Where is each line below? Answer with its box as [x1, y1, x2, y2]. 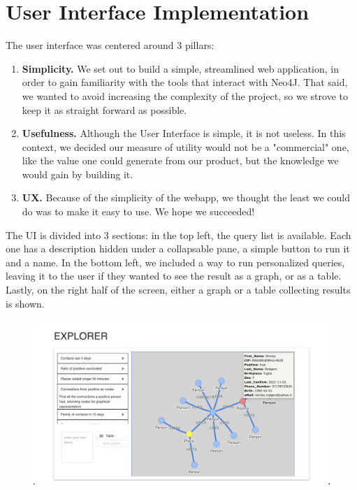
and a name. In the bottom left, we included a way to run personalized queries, [6, 254, 345, 269]
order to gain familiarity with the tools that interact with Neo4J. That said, [22, 75, 348, 89]
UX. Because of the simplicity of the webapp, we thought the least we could [22, 190, 351, 205]
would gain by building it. [22, 166, 133, 181]
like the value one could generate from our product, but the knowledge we [22, 153, 339, 168]
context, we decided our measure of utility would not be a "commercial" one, [22, 139, 349, 154]
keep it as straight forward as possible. [22, 102, 187, 117]
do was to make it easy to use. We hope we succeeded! [22, 204, 255, 219]
